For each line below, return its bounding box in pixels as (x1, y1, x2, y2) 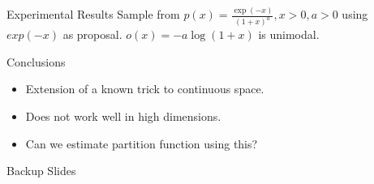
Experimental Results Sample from (6, 6, 180, 23)
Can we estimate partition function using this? (25, 135, 258, 152)
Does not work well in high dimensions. (25, 107, 221, 124)
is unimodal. (258, 26, 320, 43)
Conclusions (6, 53, 66, 70)
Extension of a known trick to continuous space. (25, 80, 264, 97)
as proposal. (62, 26, 123, 43)
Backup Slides (6, 162, 76, 179)
